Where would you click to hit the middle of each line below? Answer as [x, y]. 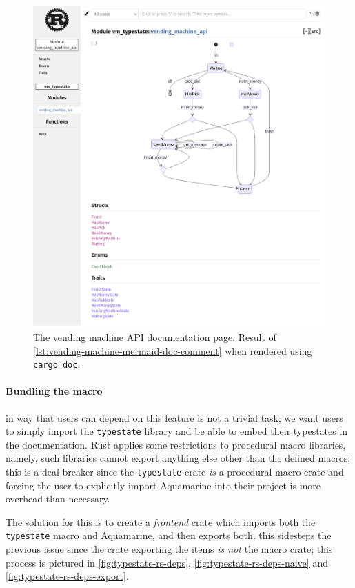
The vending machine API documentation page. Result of [155, 336]
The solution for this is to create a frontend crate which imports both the [161, 521]
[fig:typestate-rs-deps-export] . [67, 576]
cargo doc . [57, 364]
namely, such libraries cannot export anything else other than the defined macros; [178, 458]
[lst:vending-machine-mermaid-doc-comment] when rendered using [173, 350]
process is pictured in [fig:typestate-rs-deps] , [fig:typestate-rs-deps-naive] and [167, 562]
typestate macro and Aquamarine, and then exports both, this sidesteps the [169, 535]
